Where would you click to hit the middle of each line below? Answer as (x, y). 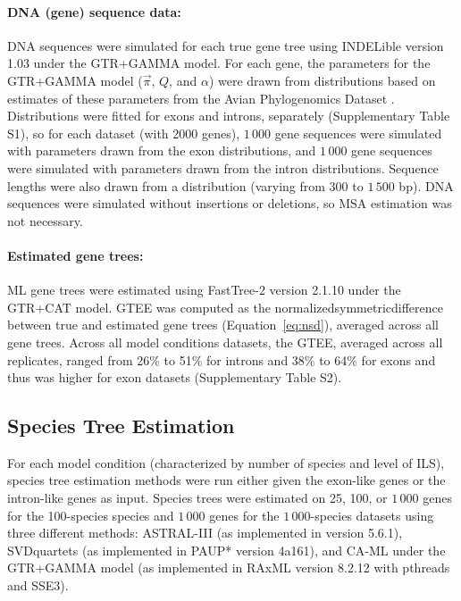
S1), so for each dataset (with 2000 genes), (124, 133)
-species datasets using (372, 515)
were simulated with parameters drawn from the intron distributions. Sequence (223, 167)
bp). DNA (426, 185)
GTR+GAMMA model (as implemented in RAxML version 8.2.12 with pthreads (229, 568)
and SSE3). (38, 585)
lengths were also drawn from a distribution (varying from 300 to (185, 185)
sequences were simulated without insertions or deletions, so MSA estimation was (230, 203)
